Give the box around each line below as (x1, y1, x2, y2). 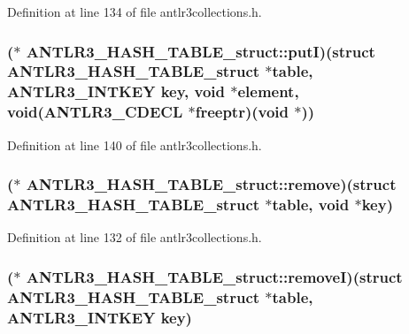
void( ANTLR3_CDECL (7, 101, 183, 123)
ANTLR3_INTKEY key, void (7, 80, 225, 102)
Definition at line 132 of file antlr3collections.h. (7, 228, 262, 247)
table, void (272, 194, 350, 216)
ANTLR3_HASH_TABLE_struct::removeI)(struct (26, 265, 403, 287)
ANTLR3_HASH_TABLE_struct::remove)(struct (26, 173, 397, 195)
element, (237, 80, 299, 102)
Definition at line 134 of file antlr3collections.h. (7, 3, 262, 20)
